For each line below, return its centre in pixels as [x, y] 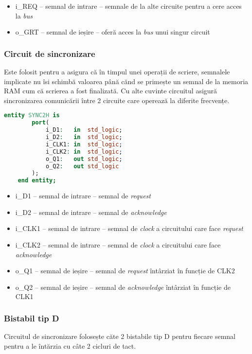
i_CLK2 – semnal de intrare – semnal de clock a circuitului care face [118, 244]
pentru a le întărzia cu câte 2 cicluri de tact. [70, 345]
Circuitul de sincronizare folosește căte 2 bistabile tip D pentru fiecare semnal [120, 336]
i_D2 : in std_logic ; [84, 137]
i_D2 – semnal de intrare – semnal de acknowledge [91, 212]
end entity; [37, 181]
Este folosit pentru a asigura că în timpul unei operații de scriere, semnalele [117, 71]
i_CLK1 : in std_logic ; [84, 144]
